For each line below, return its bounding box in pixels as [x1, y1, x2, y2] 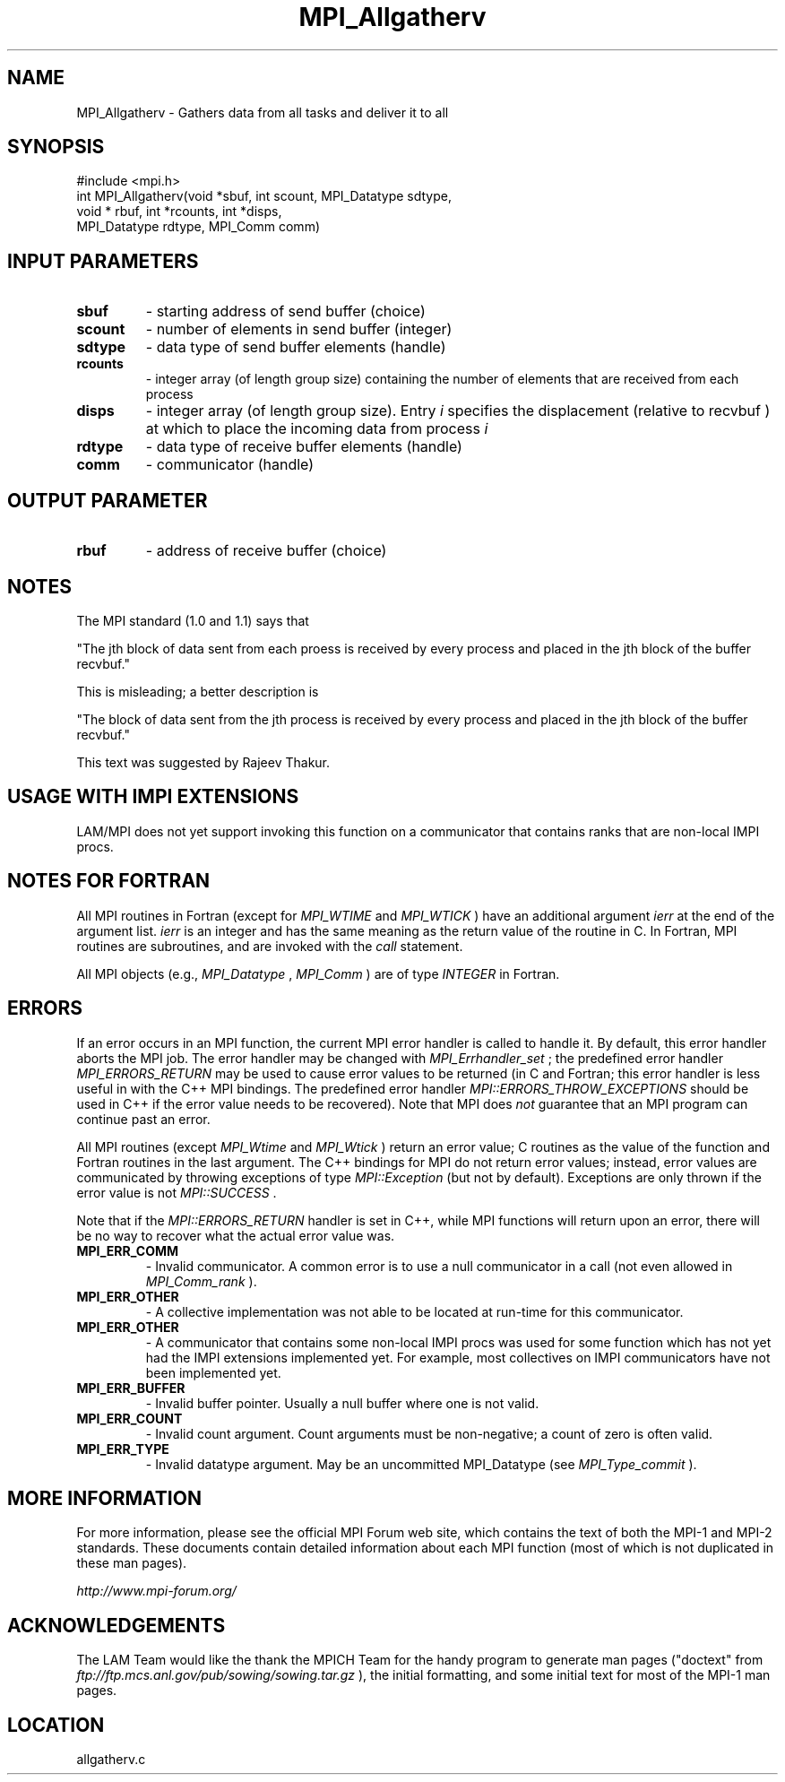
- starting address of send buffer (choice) [145, 302, 426, 321]
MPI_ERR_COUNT [76, 1410, 183, 1426]
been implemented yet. [145, 1364, 281, 1380]
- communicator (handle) [145, 455, 315, 474]
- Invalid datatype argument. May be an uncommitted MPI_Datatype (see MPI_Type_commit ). [145, 1456, 697, 1472]
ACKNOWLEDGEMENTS [7, 1613, 226, 1637]
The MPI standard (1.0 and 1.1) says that [76, 612, 309, 628]
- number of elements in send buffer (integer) [145, 320, 453, 339]
